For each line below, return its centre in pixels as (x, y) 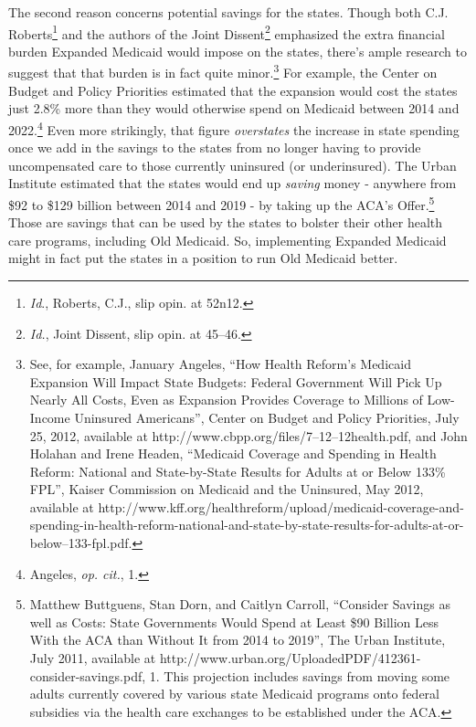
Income (50, 417)
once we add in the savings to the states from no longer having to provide (215, 148)
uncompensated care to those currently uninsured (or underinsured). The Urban (233, 165)
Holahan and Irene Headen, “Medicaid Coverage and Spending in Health (233, 453)
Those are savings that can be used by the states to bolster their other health (226, 222)
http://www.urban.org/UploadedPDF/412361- (290, 658)
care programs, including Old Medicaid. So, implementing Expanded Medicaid (227, 240)
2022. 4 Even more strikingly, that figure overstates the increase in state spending (234, 128)
